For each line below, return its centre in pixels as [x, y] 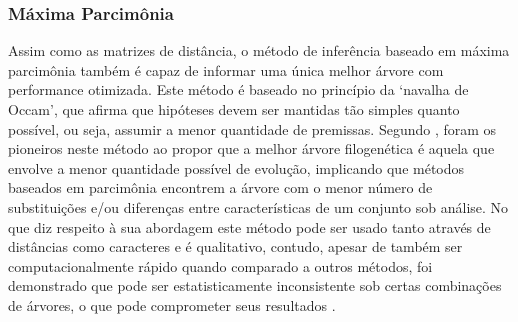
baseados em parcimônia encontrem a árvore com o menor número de [220, 187]
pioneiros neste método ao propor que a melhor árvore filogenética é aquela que [251, 148]
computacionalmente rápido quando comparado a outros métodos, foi [220, 265]
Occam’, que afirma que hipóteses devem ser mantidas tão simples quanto [234, 109]
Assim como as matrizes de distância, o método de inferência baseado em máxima [259, 50]
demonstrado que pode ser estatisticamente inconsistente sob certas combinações [255, 285]
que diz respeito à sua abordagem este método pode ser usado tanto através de [249, 226]
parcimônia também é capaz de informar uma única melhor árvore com [226, 69]
